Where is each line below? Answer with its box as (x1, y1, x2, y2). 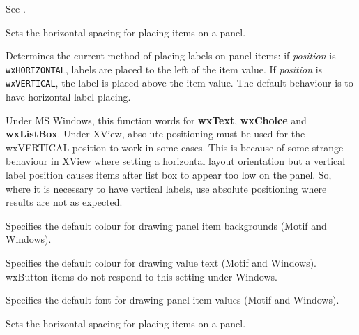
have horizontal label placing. (6, 89, 131, 104)
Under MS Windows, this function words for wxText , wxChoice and (6, 112, 307, 127)
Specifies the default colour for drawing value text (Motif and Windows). (6, 255, 316, 270)
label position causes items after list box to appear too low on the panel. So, (6, 167, 332, 182)
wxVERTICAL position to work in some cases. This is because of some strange (6, 140, 344, 154)
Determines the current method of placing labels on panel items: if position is (6, 48, 336, 63)
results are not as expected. (6, 195, 123, 209)
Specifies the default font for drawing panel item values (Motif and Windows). (6, 292, 339, 307)
